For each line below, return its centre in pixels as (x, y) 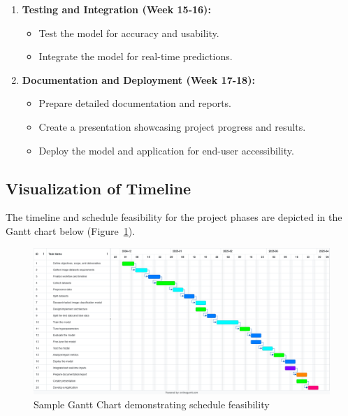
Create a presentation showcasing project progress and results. (172, 126)
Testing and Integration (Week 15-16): (116, 9)
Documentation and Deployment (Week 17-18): (138, 79)
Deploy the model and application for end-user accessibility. (166, 150)
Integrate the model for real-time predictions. (136, 56)
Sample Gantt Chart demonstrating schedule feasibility (152, 404)
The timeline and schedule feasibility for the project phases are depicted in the (174, 217)
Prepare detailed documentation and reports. (135, 103)
